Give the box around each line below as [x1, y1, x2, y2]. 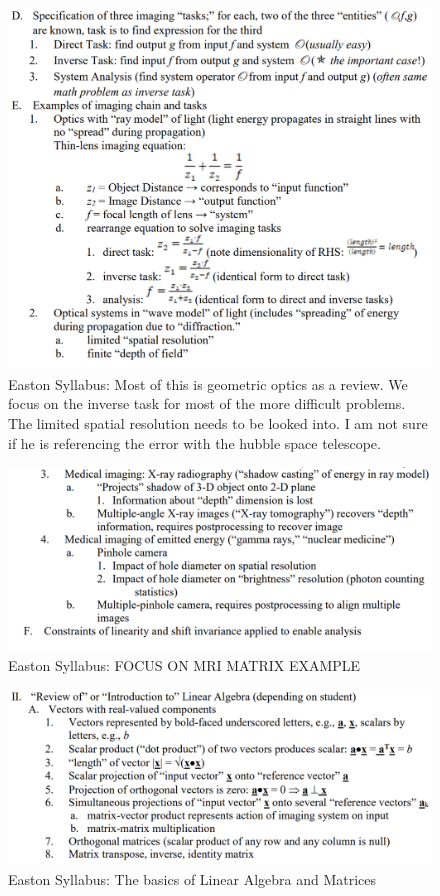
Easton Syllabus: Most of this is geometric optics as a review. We [8, 373, 408, 394]
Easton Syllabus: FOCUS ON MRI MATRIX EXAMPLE [8, 654, 361, 675]
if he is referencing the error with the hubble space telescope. [8, 432, 381, 453]
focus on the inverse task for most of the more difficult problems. [8, 393, 406, 414]
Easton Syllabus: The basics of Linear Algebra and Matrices [8, 869, 377, 890]
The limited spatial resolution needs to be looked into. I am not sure [8, 413, 428, 434]
